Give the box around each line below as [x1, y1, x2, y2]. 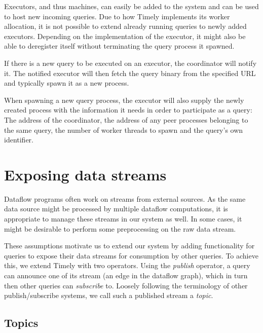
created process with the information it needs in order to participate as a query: [4, 104, 252, 115]
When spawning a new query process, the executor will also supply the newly [4, 94, 244, 105]
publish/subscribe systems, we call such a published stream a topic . [4, 290, 213, 301]
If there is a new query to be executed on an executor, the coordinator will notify [4, 57, 257, 68]
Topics [4, 315, 39, 330]
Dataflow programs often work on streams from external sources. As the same [4, 193, 246, 204]
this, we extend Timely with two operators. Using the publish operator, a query [4, 260, 250, 271]
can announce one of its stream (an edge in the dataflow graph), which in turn [4, 270, 248, 280]
